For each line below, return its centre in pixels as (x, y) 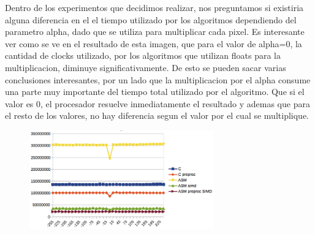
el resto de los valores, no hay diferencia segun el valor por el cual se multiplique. (157, 115)
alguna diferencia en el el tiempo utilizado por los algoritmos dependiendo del (151, 19)
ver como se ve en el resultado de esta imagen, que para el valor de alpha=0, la (154, 43)
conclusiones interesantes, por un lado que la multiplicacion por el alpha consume (158, 79)
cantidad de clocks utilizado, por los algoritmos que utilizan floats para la (143, 55)
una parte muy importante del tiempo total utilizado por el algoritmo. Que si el (155, 92)
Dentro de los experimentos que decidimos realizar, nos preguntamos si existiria (154, 7)
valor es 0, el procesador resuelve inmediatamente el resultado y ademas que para (157, 103)
